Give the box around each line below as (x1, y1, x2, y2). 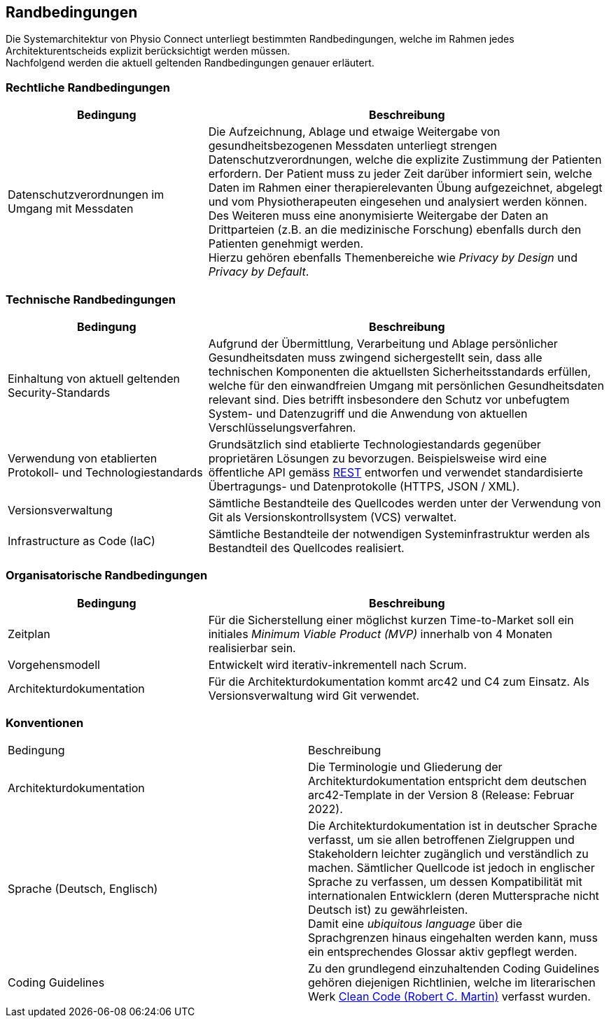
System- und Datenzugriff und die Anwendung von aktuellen (208, 406, 528, 421)
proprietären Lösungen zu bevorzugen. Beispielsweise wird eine (208, 451, 547, 465)
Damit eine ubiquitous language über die (308, 917, 522, 931)
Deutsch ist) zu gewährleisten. (308, 903, 468, 917)
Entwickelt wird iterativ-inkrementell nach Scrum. (208, 657, 467, 672)
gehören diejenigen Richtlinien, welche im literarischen (308, 975, 596, 990)
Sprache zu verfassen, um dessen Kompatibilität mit (308, 875, 582, 889)
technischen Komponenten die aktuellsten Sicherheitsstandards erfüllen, (208, 364, 591, 379)
